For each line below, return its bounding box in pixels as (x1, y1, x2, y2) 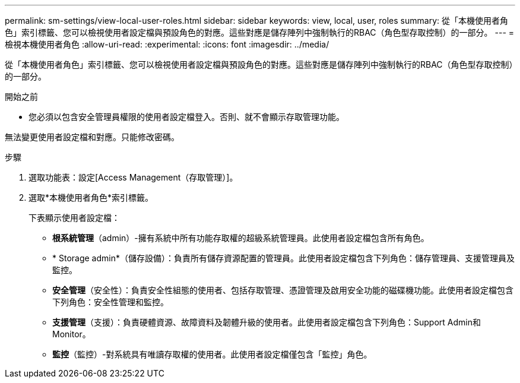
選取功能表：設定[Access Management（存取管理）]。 (28, 172, 238, 182)
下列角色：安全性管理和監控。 (52, 297, 169, 307)
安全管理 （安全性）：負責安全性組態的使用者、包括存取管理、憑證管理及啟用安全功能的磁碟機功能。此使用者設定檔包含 (52, 285, 513, 295)
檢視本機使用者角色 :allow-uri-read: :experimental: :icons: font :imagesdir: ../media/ (5, 39, 329, 49)
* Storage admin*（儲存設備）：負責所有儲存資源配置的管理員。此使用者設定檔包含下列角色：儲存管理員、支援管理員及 (52, 253, 515, 263)
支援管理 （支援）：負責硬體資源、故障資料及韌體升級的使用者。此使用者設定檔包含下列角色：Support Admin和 (52, 317, 481, 327)
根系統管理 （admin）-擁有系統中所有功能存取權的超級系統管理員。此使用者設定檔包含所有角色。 (52, 233, 429, 243)
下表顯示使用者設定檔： (28, 213, 120, 223)
